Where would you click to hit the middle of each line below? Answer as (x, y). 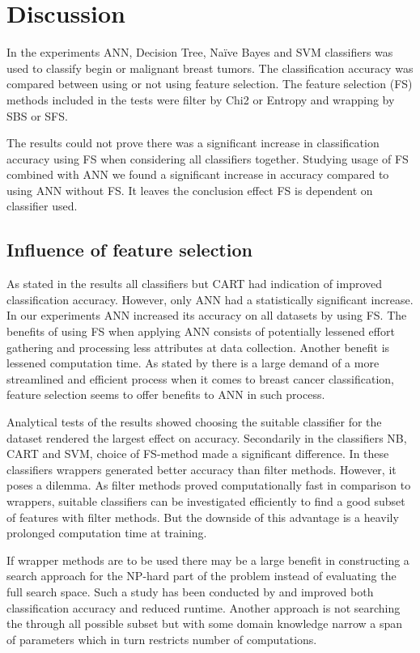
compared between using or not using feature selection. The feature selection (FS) (210, 84)
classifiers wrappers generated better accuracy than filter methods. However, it (202, 469)
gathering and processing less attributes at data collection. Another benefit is (198, 347)
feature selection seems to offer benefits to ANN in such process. (166, 394)
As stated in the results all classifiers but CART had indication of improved (195, 284)
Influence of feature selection (129, 250)
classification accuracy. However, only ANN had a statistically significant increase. (210, 299)
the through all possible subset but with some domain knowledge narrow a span (205, 623)
